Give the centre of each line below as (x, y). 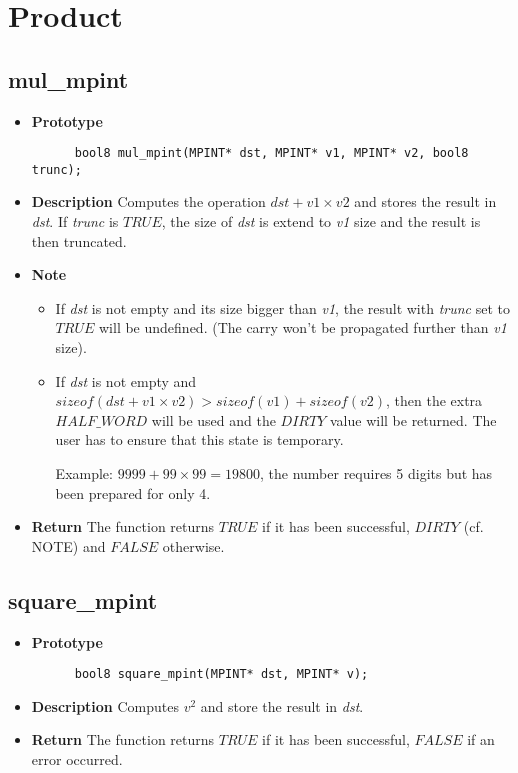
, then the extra (434, 400)
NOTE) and (68, 545)
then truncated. (79, 240)
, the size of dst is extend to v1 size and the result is (321, 221)
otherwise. (193, 545)
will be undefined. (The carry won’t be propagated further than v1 (302, 327)
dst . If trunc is (75, 221)
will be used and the (213, 419)
